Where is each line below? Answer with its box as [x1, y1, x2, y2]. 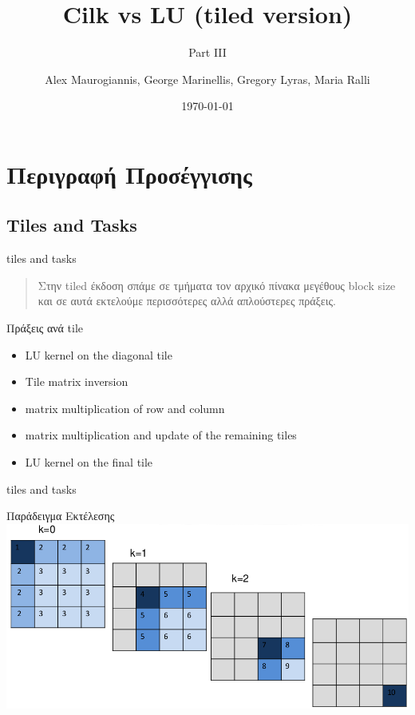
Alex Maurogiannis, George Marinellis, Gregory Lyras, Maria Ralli [45, 70, 370, 87]
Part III [188, 44, 227, 61]
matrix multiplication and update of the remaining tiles [25, 427, 297, 443]
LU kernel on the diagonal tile [25, 346, 172, 363]
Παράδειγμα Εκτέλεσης [6, 507, 115, 524]
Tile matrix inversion [25, 373, 128, 390]
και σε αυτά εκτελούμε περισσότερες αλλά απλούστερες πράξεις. [38, 292, 336, 309]
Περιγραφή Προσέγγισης [6, 157, 252, 190]
